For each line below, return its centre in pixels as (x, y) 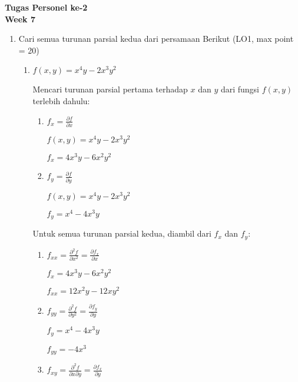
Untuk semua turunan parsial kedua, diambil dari (122, 233)
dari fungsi (240, 89)
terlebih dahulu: (61, 100)
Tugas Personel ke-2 (46, 7)
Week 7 (20, 19)
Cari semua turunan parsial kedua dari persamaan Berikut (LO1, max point (156, 39)
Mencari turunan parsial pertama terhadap (110, 89)
